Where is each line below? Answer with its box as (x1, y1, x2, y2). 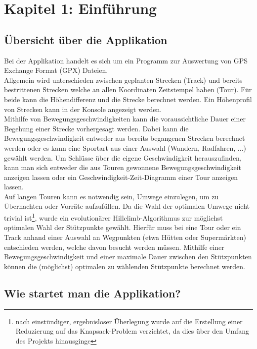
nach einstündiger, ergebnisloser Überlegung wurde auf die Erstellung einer (15, 316, 243, 326)
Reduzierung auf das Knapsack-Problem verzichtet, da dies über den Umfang (15, 326, 249, 336)
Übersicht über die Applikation (4, 32, 168, 47)
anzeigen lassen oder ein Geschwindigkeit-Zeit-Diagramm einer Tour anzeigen (4, 172, 238, 182)
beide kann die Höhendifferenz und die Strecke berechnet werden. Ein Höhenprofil (4, 94, 252, 104)
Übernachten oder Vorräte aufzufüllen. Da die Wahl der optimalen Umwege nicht (4, 201, 250, 211)
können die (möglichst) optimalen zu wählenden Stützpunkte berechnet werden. (4, 261, 245, 271)
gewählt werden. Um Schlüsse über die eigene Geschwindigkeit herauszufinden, (4, 152, 242, 163)
